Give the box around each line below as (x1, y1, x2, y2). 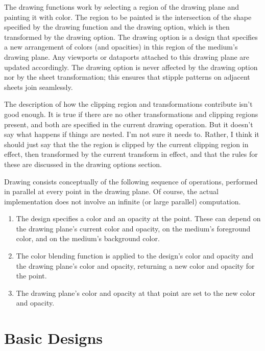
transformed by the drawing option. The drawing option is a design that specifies (4, 31, 258, 42)
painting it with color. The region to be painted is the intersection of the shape (4, 11, 252, 22)
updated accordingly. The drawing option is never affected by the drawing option (4, 61, 258, 72)
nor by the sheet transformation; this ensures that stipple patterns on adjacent (4, 72, 250, 82)
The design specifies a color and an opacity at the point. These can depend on (16, 213, 261, 224)
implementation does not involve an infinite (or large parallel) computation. (4, 196, 241, 206)
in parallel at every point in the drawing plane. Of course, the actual (4, 186, 219, 197)
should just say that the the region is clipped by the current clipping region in (4, 138, 249, 149)
